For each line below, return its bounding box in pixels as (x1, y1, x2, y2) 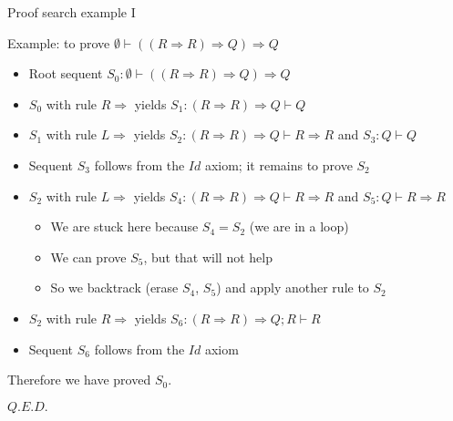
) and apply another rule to (216, 278, 369, 297)
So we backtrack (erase (50, 278, 179, 297)
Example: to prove (7, 33, 110, 52)
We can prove (50, 247, 127, 266)
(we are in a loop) (249, 217, 349, 236)
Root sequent (28, 64, 103, 83)
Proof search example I (7, 3, 136, 21)
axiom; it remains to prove (204, 155, 353, 174)
